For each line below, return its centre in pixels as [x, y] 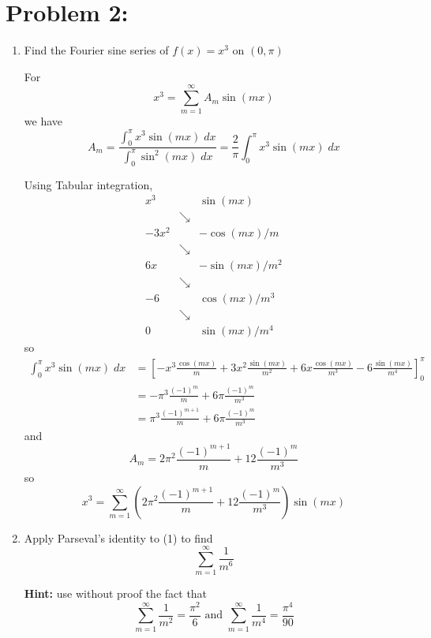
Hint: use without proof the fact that [116, 593]
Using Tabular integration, [88, 184]
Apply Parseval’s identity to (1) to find [118, 537]
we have [43, 121]
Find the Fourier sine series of [96, 50]
